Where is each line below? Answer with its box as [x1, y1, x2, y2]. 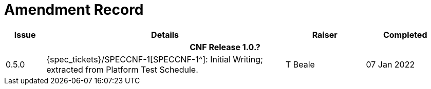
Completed [383, 29, 427, 40]
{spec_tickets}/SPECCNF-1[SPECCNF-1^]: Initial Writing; [46, 54, 263, 64]
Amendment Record [4, 1, 144, 18]
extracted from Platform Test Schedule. [46, 64, 198, 75]
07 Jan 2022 [366, 59, 415, 70]
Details [151, 29, 179, 40]
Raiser [312, 29, 338, 40]
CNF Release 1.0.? [190, 41, 260, 52]
